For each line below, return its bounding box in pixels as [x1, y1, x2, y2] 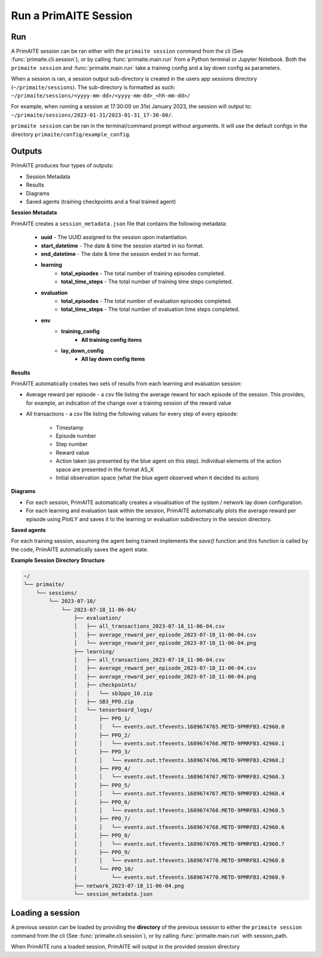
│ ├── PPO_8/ [73, 832, 131, 839]
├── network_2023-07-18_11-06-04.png [73, 882, 184, 889]
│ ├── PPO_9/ [73, 849, 131, 855]
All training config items [81, 336, 143, 343]
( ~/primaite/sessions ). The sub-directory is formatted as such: [11, 84, 176, 91]
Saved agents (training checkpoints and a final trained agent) [26, 198, 176, 206]
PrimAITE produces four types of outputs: [11, 162, 114, 169]
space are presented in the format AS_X [55, 466, 154, 473]
